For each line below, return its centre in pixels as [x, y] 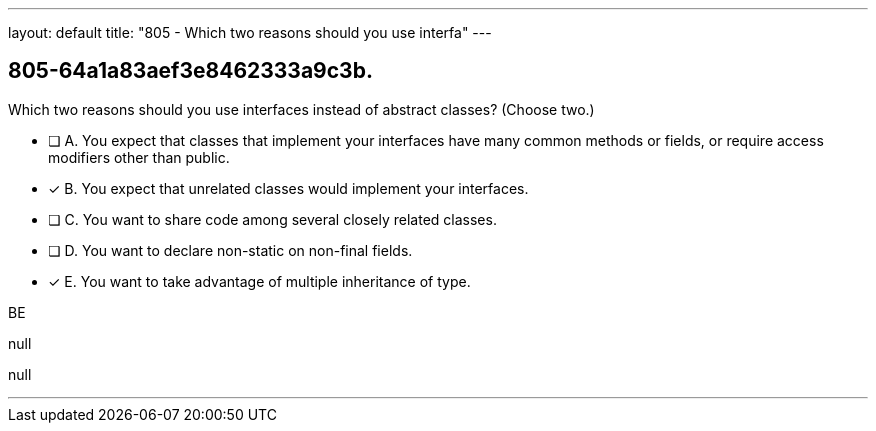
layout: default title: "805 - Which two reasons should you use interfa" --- [250, 32]
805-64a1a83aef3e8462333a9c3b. [190, 71]
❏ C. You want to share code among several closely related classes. [272, 219]
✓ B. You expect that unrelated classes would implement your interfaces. [288, 188]
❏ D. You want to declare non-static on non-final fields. [230, 250]
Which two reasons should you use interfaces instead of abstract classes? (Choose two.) [301, 109]
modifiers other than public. [139, 157]
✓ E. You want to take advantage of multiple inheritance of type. [259, 281]
